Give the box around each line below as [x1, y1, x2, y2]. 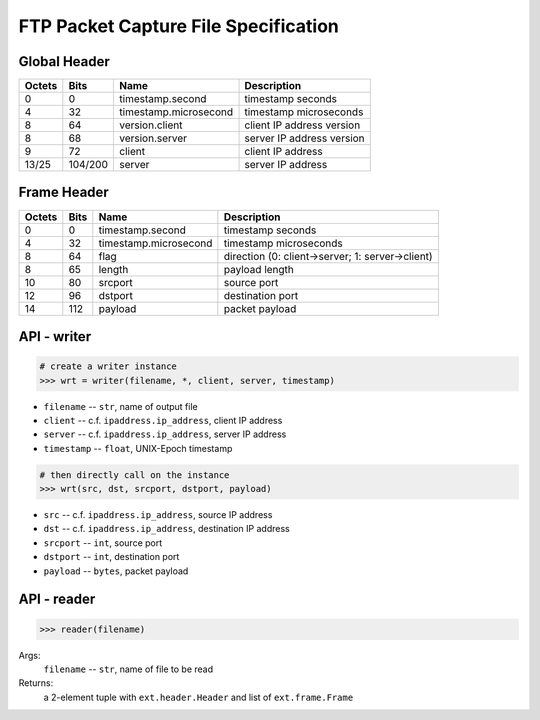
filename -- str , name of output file [43, 400, 199, 412]
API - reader [18, 591, 96, 608]
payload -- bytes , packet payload [43, 565, 189, 577]
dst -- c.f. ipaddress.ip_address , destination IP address [43, 523, 290, 535]
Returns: [18, 677, 54, 689]
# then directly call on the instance [39, 469, 230, 480]
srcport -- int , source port [43, 536, 163, 549]
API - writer [18, 328, 92, 345]
